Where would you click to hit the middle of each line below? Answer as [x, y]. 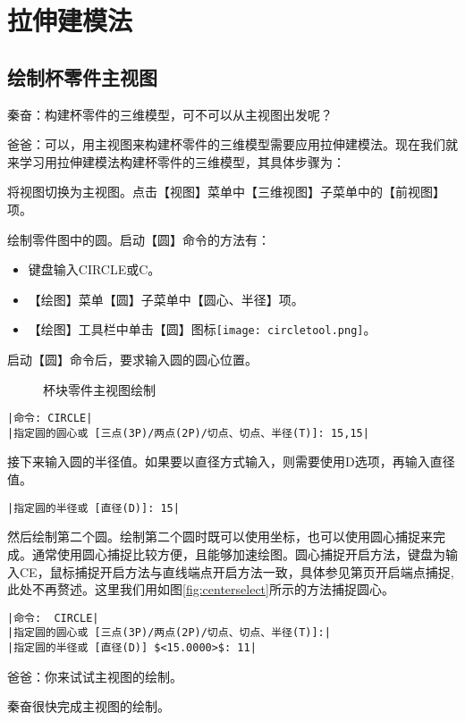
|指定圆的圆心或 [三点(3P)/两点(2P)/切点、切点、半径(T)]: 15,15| [188, 433]
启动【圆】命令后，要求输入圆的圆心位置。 [132, 359]
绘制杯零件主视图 [82, 76]
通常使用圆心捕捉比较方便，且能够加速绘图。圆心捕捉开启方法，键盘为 [238, 553]
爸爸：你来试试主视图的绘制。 [95, 676]
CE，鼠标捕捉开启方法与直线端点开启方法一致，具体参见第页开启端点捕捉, [237, 571]
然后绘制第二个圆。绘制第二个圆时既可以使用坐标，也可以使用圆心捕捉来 [220, 537]
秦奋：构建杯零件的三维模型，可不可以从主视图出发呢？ [170, 114]
